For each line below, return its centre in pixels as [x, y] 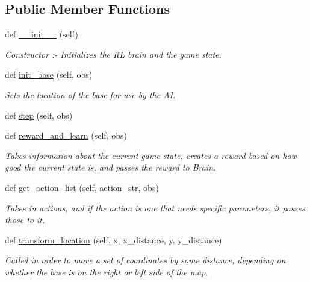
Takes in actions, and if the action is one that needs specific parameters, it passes [155, 208]
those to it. [25, 220]
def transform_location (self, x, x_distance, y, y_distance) [113, 240]
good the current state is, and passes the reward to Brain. [110, 167]
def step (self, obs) [39, 115]
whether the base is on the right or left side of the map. [107, 271]
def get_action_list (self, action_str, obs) [82, 187]
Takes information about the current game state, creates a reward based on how [151, 155]
